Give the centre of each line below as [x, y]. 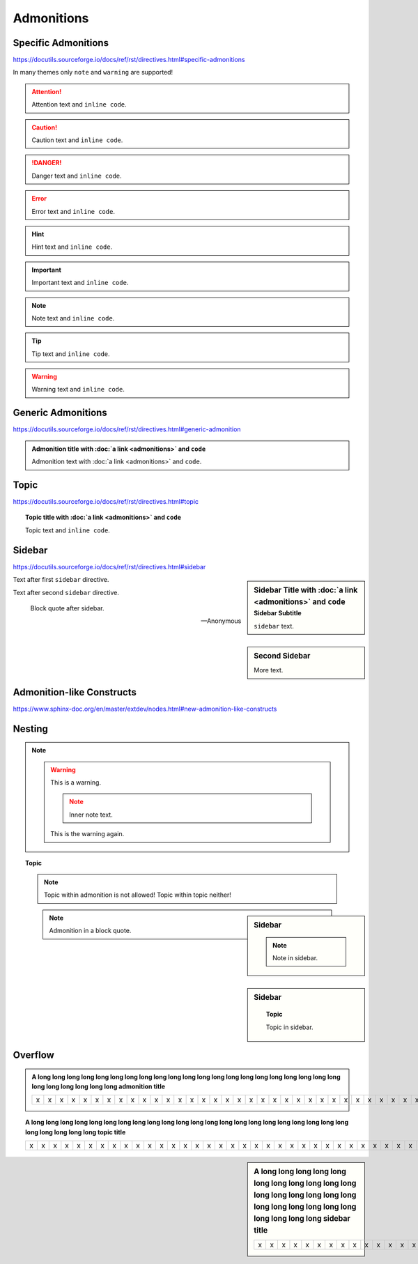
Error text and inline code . [73, 211]
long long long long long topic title [76, 1132]
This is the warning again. [87, 834]
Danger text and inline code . [77, 176]
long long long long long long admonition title [99, 1086]
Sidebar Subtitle [278, 613]
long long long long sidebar [302, 1218]
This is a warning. [76, 783]
